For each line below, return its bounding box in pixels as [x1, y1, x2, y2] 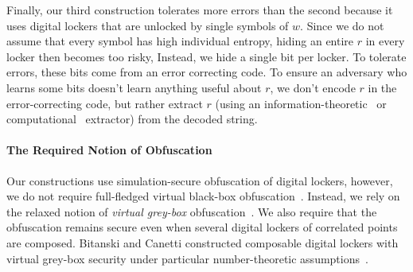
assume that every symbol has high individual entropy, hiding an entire [6, 33, 354, 49]
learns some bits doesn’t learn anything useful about [6, 79, 262, 95]
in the [368, 79, 397, 95]
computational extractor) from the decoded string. [6, 111, 258, 127]
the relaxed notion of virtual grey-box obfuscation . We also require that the [6, 203, 377, 220]
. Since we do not [300, 17, 384, 33]
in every [365, 33, 405, 49]
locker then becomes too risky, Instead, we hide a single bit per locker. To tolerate [6, 48, 407, 64]
